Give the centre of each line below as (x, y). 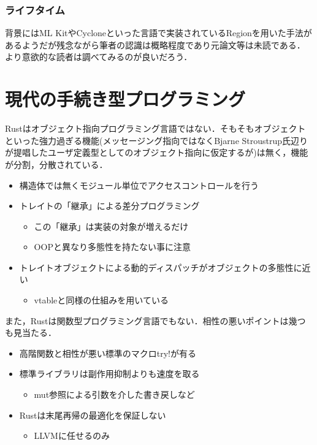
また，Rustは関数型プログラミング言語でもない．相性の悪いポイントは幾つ (155, 320)
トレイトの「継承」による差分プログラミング (109, 206)
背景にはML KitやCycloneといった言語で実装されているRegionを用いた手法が (158, 33)
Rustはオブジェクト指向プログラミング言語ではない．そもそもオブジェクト (155, 128)
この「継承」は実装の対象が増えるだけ (111, 226)
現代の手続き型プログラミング (125, 99)
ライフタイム (35, 10)
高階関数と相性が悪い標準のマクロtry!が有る (108, 353)
